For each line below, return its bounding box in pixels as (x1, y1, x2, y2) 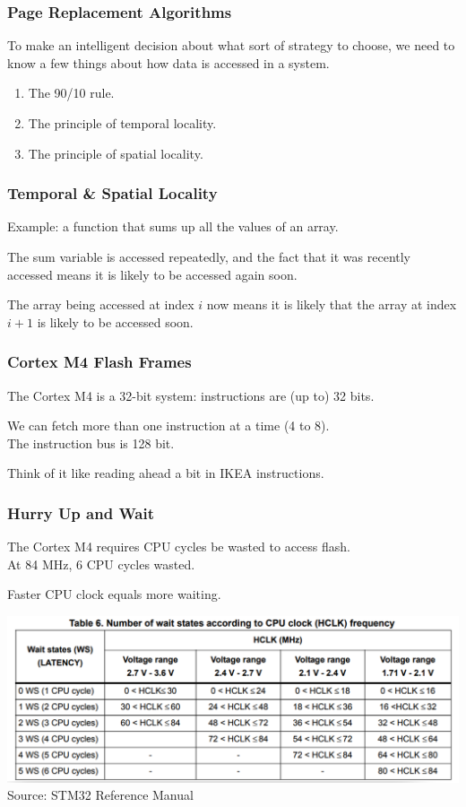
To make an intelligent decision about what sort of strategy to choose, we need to (7, 36, 455, 55)
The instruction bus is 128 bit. (7, 433, 175, 452)
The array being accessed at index (7, 295, 194, 314)
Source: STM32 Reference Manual (7, 785, 194, 804)
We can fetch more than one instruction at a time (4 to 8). (7, 416, 330, 435)
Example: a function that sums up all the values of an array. (7, 217, 339, 236)
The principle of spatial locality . (28, 143, 203, 162)
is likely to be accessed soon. (37, 312, 194, 331)
